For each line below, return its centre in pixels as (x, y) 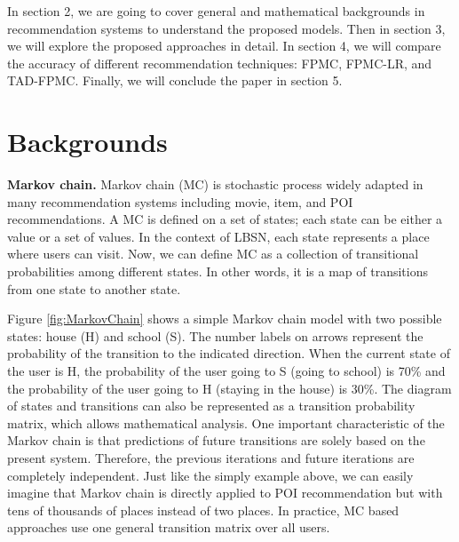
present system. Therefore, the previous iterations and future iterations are (211, 458)
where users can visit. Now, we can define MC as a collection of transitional (213, 254)
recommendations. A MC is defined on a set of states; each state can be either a (225, 219)
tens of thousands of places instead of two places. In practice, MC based (203, 510)
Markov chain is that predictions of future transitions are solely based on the (216, 440)
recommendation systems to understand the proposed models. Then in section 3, (226, 28)
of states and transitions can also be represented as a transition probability (211, 406)
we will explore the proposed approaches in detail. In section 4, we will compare (224, 46)
